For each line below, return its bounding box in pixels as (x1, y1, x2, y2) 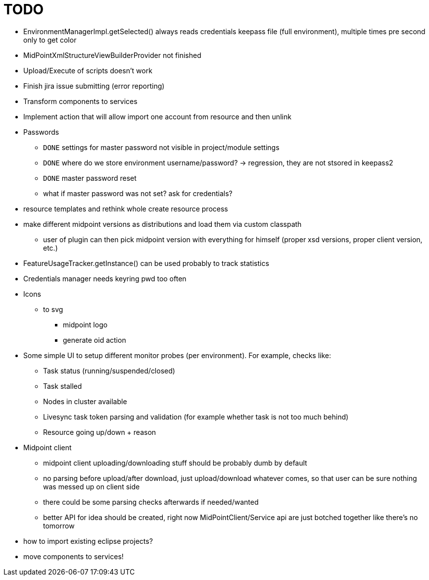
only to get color (23, 35, 77, 44)
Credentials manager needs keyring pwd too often (23, 274, 187, 283)
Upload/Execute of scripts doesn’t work (23, 66, 152, 75)
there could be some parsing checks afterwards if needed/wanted (43, 497, 259, 506)
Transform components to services (23, 97, 138, 105)
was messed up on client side (43, 482, 140, 491)
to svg (43, 305, 63, 314)
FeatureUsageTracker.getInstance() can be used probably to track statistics (23, 259, 269, 267)
